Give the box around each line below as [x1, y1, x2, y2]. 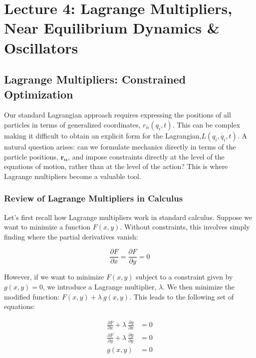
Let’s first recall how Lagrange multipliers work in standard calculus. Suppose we [4, 211, 253, 222]
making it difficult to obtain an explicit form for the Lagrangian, [4, 130, 202, 140]
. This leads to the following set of [129, 291, 234, 301]
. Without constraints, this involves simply [120, 221, 250, 232]
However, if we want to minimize [4, 271, 104, 282]
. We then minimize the [163, 281, 235, 291]
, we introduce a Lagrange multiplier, [42, 281, 157, 291]
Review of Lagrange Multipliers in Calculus [4, 192, 183, 204]
